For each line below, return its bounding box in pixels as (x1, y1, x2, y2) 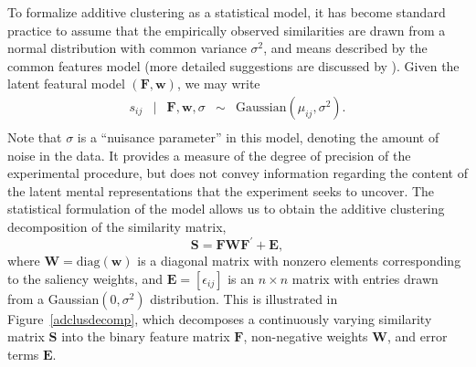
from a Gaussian (7, 288, 100, 308)
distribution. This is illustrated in (150, 288, 338, 308)
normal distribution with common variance (7, 38, 247, 58)
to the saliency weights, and (7, 268, 164, 288)
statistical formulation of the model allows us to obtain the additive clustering (7, 199, 445, 218)
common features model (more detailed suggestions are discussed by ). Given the (7, 56, 460, 75)
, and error (386, 327, 448, 346)
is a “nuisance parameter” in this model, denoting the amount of (77, 128, 439, 147)
